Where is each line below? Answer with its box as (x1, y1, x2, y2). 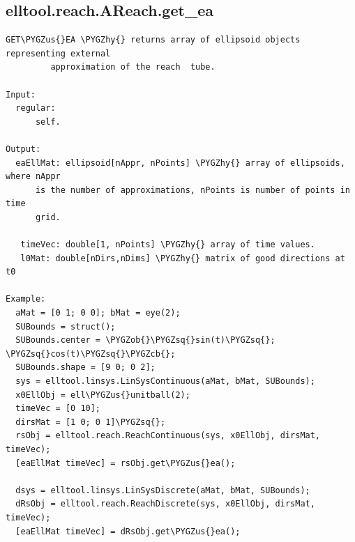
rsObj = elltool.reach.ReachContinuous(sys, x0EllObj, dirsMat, (15, 431, 321, 441)
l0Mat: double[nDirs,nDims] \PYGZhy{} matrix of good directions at (20, 253, 345, 263)
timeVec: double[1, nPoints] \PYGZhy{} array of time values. (20, 240, 315, 250)
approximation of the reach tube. (50, 62, 216, 72)
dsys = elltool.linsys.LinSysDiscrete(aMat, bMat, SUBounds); (15, 485, 310, 495)
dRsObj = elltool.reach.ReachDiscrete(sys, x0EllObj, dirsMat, (15, 499, 315, 509)
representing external (6, 48, 111, 59)
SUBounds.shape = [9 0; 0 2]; (15, 362, 156, 373)
